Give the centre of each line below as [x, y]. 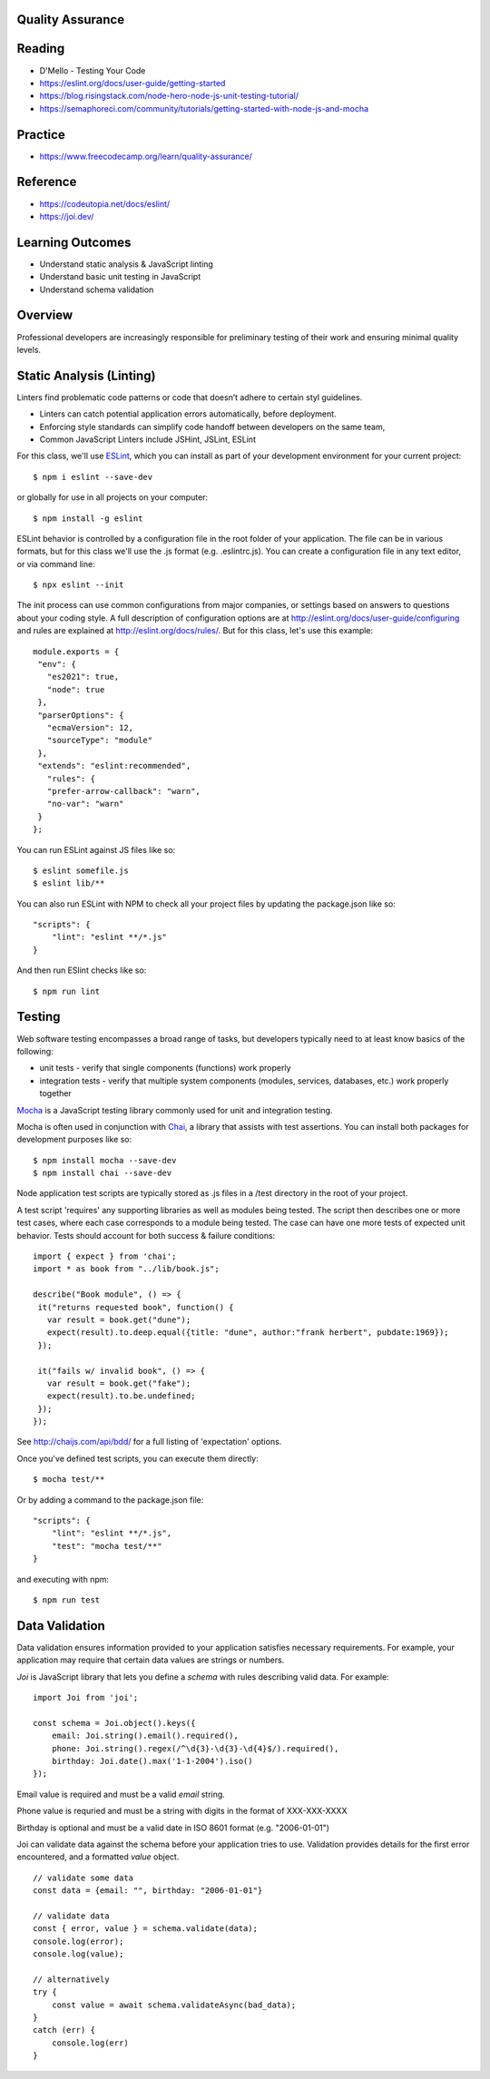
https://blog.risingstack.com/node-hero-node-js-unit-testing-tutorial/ [169, 96]
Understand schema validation [97, 289]
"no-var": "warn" [85, 804]
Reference [47, 182]
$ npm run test [67, 1600]
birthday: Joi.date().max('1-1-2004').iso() [152, 1761]
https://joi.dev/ [67, 216]
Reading [41, 49]
